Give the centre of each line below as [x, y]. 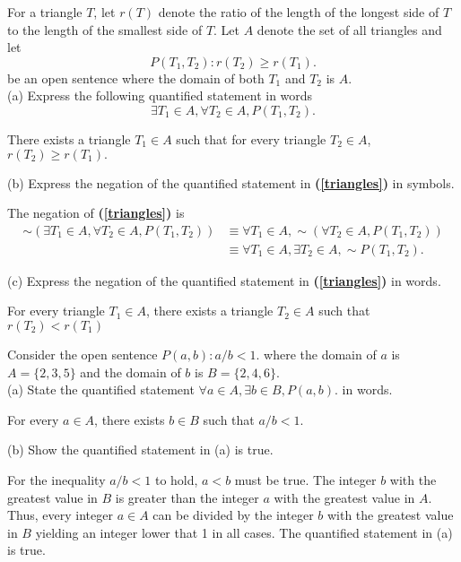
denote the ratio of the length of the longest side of [299, 12]
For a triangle [45, 12]
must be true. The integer [305, 479]
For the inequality [57, 479]
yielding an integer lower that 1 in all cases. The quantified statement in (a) [244, 532]
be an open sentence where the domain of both [136, 78]
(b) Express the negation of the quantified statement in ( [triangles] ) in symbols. [231, 182]
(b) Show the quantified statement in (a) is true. [140, 450]
